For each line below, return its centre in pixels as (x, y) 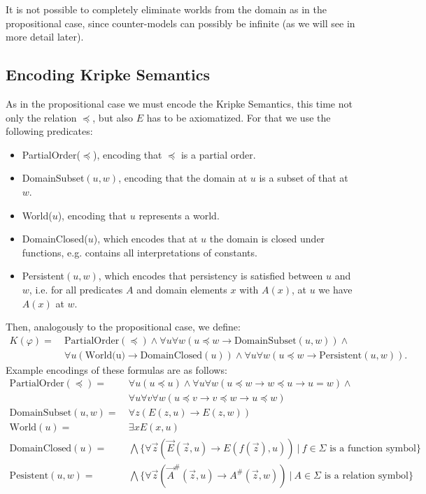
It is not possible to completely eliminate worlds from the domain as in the (166, 9)
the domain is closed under (267, 239)
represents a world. (179, 215)
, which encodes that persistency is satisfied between (211, 276)
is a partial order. (218, 154)
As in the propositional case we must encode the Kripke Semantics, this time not (179, 103)
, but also (113, 117)
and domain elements (182, 289)
